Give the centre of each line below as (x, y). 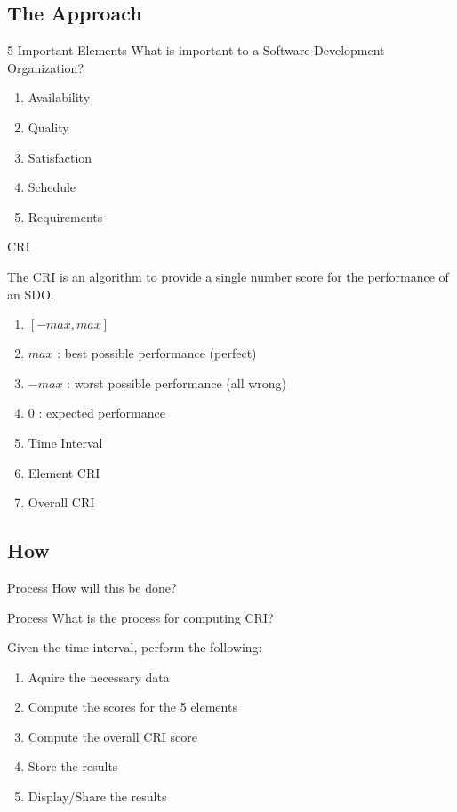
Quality (48, 127)
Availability (59, 97)
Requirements (65, 216)
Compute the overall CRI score (112, 736)
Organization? (46, 67)
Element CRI (64, 472)
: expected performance (102, 413)
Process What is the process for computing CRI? (140, 617)
